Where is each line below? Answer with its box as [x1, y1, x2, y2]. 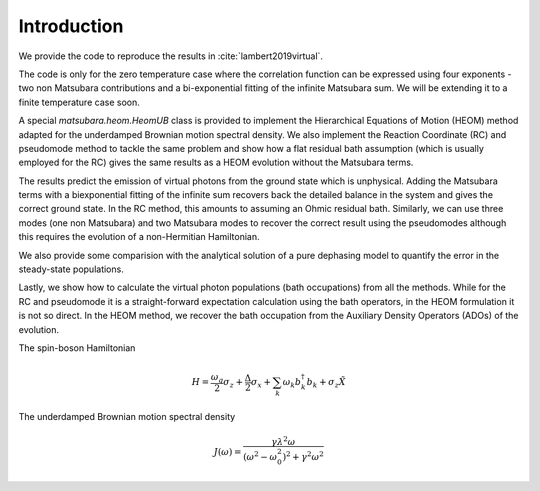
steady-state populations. [18, 263, 124, 275]
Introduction [18, 15, 124, 37]
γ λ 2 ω [271, 435, 296, 447]
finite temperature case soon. [18, 96, 140, 108]
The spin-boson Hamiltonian [18, 341, 136, 354]
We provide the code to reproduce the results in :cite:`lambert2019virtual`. [18, 50, 324, 62]
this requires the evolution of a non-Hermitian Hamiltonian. [18, 231, 260, 243]
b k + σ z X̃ [306, 376, 346, 390]
